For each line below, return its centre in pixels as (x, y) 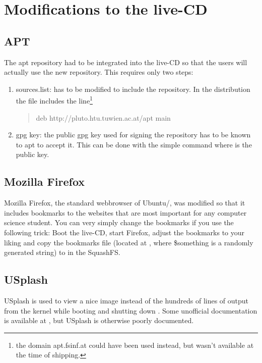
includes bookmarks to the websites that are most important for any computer (125, 212)
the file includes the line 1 (54, 100)
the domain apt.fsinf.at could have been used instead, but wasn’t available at (135, 345)
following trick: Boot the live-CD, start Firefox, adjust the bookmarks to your (124, 232)
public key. (32, 154)
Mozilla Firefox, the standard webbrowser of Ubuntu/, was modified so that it (125, 203)
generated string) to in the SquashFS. (62, 252)
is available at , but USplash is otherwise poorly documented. (99, 320)
